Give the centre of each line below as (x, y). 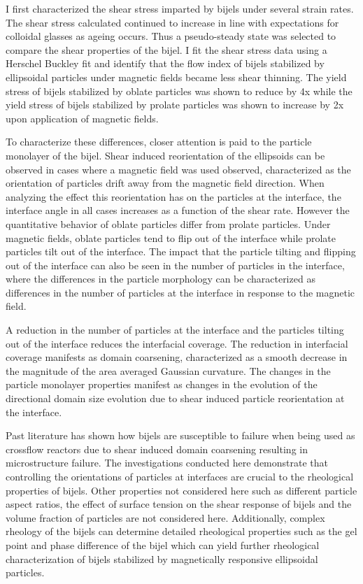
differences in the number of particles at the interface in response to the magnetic (180, 292)
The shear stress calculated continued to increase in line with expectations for (172, 22)
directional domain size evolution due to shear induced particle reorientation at (175, 398)
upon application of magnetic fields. (82, 118)
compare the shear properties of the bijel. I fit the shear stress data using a (166, 49)
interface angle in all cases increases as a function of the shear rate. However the (178, 210)
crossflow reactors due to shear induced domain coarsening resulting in (157, 449)
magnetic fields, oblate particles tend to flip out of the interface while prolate (171, 237)
